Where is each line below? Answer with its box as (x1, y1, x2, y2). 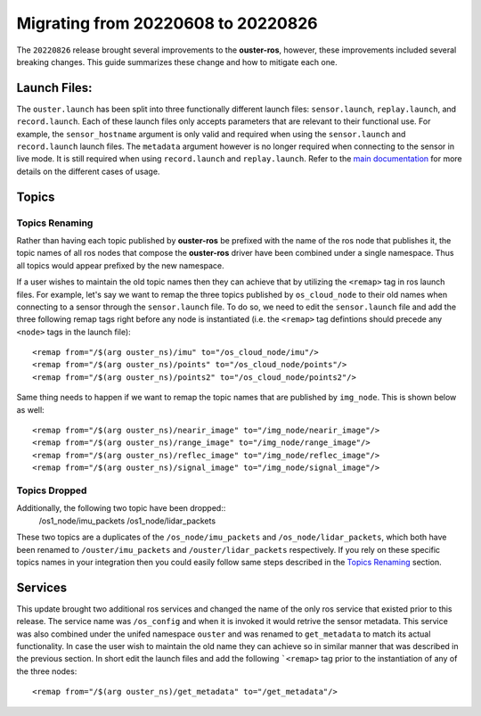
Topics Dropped (16, 484, 87, 497)
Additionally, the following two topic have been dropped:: (16, 503, 226, 514)
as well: (16, 404, 45, 415)
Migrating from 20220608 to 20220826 (16, 13, 318, 33)
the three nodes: (16, 665, 77, 677)
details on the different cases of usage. (16, 166, 160, 177)
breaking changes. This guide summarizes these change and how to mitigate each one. (16, 56, 338, 67)
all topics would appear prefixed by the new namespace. (16, 259, 224, 271)
